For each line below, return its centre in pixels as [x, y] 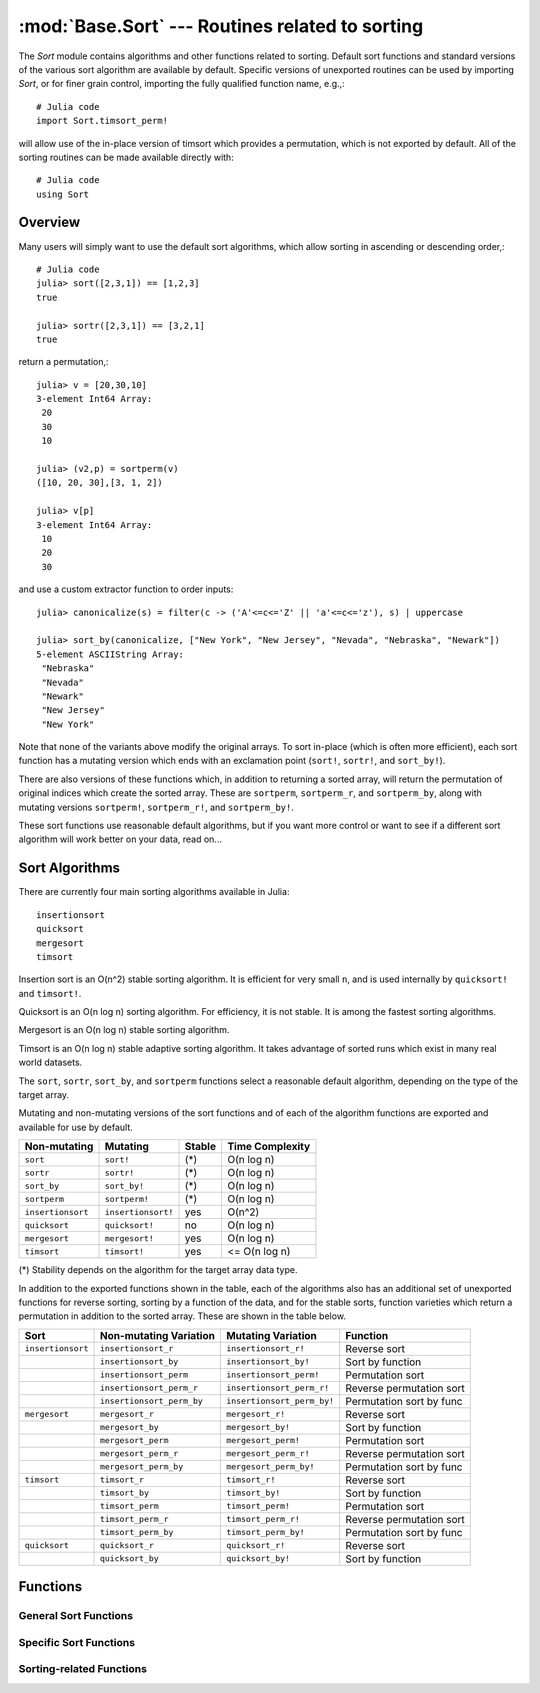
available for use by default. [76, 1127]
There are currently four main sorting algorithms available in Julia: [154, 892]
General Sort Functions [76, 1616]
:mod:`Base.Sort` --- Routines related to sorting [221, 26]
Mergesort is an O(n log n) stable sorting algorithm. [124, 1030]
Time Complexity [268, 1147]
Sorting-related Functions [82, 1669]
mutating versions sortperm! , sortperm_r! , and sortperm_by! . [156, 807]
